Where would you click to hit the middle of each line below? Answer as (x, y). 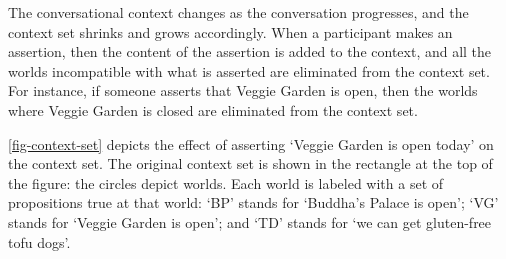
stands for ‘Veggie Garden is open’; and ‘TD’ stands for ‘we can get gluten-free (250, 221)
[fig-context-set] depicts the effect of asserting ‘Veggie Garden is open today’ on (251, 143)
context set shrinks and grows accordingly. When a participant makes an (230, 31)
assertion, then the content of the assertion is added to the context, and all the (250, 51)
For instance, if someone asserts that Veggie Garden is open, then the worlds (243, 90)
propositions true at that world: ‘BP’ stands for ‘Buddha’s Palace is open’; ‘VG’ (253, 202)
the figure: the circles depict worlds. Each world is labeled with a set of (226, 182)
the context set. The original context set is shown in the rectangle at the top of (250, 163)
